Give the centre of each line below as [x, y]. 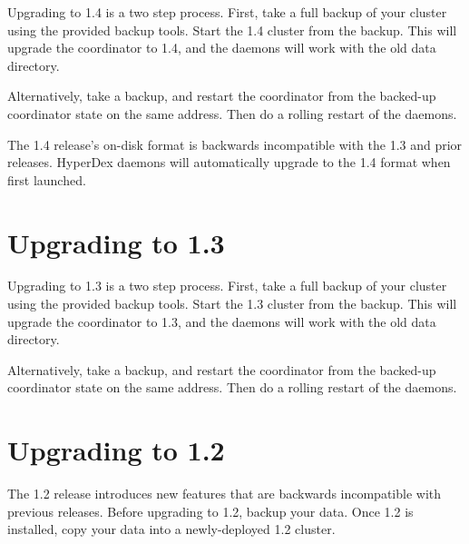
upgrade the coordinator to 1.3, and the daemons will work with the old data [222, 321]
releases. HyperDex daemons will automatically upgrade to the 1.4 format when [229, 162]
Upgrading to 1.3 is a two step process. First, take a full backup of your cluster [227, 286]
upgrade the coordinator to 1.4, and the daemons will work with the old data [222, 48]
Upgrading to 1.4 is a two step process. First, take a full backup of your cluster [227, 12]
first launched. [47, 179]
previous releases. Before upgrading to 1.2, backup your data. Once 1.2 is [210, 511]
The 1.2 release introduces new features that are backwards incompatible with [225, 494]
